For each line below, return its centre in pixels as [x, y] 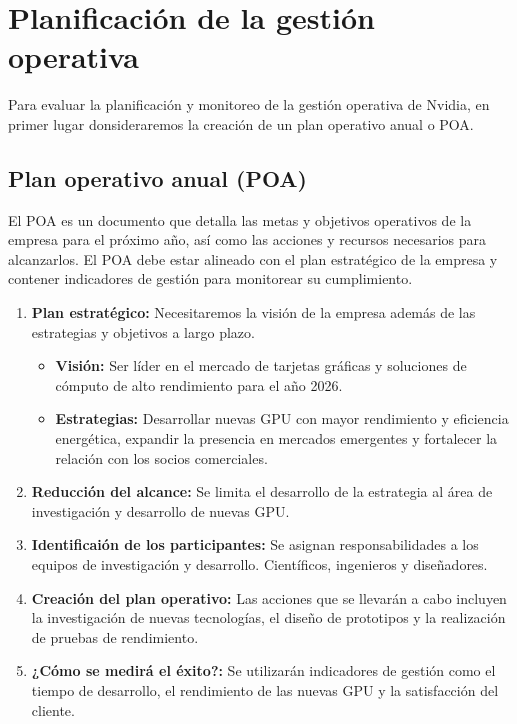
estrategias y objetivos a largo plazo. [143, 331]
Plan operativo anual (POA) [157, 177]
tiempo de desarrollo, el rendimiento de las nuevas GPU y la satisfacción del [265, 689]
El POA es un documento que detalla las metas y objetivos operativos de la [240, 219]
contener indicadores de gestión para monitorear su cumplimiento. [210, 278]
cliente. [53, 709]
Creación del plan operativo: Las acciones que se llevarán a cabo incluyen [269, 597]
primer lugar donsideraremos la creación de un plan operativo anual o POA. [241, 123]
